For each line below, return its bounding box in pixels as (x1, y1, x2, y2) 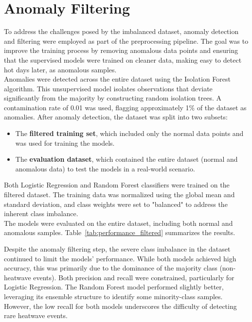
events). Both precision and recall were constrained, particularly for (33, 272, 234, 282)
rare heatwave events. (4, 310, 68, 321)
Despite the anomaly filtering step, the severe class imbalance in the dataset (4, 244, 231, 254)
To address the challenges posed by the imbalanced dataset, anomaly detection (4, 26, 239, 36)
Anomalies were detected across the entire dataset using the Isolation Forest (4, 74, 231, 84)
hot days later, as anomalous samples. (4, 64, 117, 74)
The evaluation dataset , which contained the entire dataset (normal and (15, 154, 238, 164)
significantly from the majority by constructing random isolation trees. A (4, 93, 221, 103)
